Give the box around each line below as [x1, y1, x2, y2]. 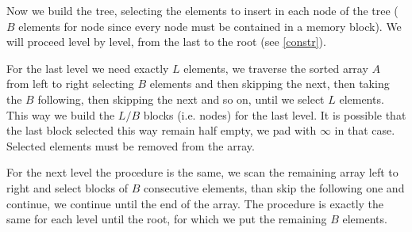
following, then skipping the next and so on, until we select [37, 90, 325, 107]
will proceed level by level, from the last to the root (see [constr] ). [6, 33, 326, 50]
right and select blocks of [6, 179, 129, 196]
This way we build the [6, 106, 115, 123]
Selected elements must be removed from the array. [6, 137, 255, 154]
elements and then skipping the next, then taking [149, 75, 390, 92]
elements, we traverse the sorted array [183, 59, 368, 76]
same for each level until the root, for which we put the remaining [6, 211, 327, 227]
